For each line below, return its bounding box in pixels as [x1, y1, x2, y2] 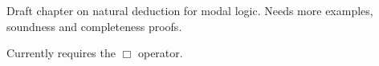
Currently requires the [6, 45, 116, 61]
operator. [137, 45, 183, 61]
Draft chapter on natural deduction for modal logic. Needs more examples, [6, 2, 373, 18]
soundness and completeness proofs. [6, 17, 182, 34]
